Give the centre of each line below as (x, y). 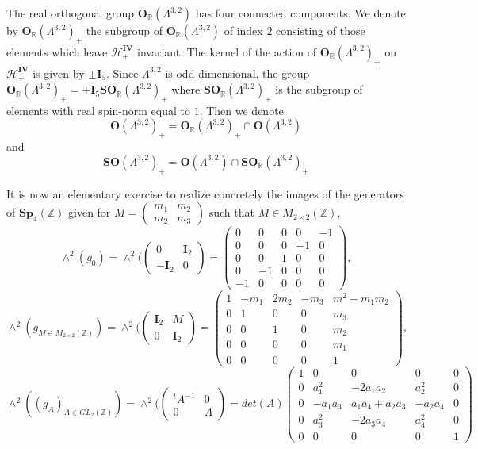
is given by (59, 73)
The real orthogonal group (71, 13)
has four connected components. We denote (300, 13)
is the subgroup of (319, 89)
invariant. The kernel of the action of (227, 51)
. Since (122, 73)
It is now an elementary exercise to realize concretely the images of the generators (205, 193)
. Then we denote (241, 110)
